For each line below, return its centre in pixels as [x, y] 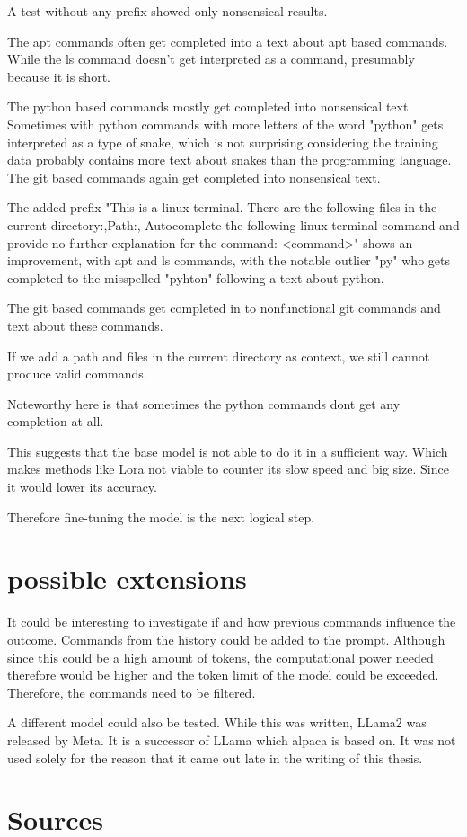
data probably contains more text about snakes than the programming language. [229, 160]
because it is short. [59, 76]
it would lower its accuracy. [82, 487]
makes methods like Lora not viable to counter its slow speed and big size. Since [228, 469]
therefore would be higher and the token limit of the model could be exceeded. [223, 675]
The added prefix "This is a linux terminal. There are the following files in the [222, 207]
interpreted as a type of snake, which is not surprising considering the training [223, 142]
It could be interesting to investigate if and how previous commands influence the [232, 622]
